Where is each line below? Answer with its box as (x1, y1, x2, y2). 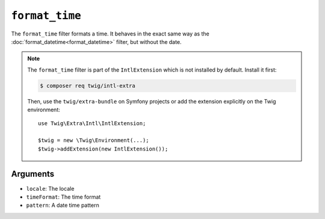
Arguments (11, 169, 55, 179)
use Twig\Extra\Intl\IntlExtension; (38, 120, 146, 127)
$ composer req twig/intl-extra (40, 82, 135, 89)
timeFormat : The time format (26, 193, 101, 200)
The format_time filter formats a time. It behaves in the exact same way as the (11, 30, 210, 37)
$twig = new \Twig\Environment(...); (38, 137, 150, 144)
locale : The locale (26, 185, 75, 192)
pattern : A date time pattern (26, 202, 99, 209)
